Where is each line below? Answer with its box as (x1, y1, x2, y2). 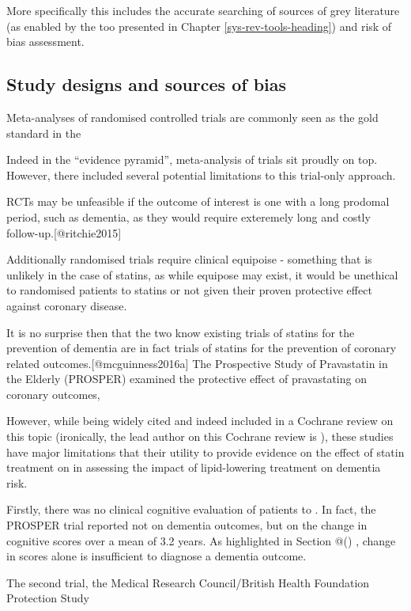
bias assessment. (6, 33, 85, 50)
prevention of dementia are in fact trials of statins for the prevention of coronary (6, 340, 397, 356)
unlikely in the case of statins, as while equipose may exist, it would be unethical (6, 266, 398, 283)
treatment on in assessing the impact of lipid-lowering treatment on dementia (6, 459, 381, 476)
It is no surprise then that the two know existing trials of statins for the (6, 324, 355, 340)
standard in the (6, 124, 81, 141)
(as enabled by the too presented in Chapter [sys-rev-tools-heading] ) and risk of (6, 17, 392, 34)
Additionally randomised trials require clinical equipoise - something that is (6, 251, 372, 268)
